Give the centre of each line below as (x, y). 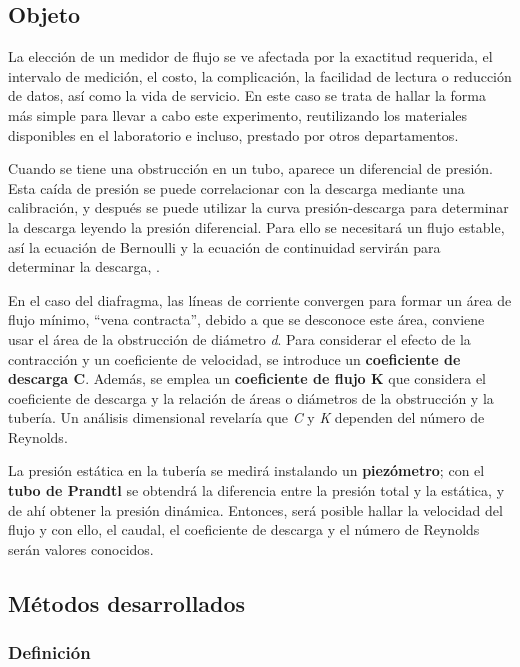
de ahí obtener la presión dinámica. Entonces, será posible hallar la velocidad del (255, 509)
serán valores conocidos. (81, 548)
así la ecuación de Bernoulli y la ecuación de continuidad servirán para (224, 246)
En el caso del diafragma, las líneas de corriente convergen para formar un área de (260, 299)
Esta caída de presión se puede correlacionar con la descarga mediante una (236, 187)
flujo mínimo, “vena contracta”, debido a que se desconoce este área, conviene (246, 319)
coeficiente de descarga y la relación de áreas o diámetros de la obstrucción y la (251, 397)
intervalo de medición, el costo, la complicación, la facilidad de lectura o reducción (260, 75)
